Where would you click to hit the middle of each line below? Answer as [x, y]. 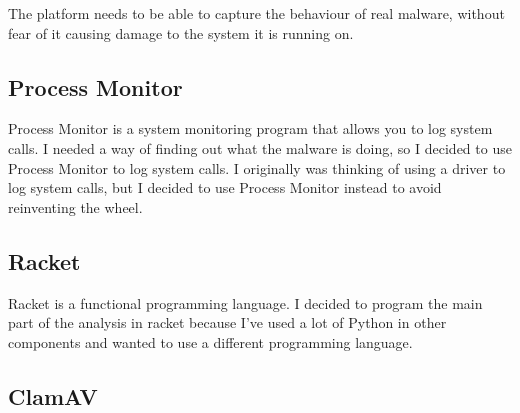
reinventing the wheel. [75, 206]
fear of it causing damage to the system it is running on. [181, 32]
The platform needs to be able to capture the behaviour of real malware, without [256, 13]
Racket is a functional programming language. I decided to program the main [245, 302]
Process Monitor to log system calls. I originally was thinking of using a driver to [257, 167]
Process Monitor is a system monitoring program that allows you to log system [250, 128]
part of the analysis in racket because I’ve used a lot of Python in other [227, 322]
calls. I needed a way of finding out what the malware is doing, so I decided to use [260, 147]
